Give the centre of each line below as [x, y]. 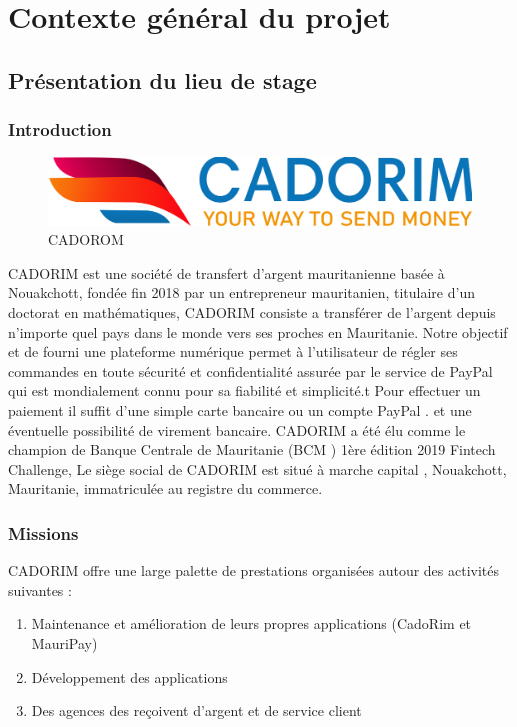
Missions [43, 532]
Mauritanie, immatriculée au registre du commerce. [165, 488]
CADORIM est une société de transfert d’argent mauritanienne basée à [226, 272]
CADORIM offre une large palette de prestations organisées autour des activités [254, 570]
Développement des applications [129, 676]
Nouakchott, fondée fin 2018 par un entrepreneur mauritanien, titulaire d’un [241, 292]
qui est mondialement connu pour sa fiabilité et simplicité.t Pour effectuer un [244, 390]
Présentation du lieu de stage [162, 79]
